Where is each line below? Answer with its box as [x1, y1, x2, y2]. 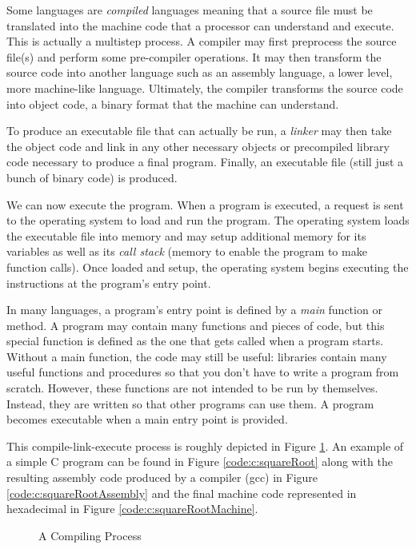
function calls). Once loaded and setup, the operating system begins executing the [6, 258, 409, 275]
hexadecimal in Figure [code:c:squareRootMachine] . [6, 500, 258, 517]
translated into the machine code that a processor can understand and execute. [6, 17, 394, 34]
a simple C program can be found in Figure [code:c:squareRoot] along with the [6, 453, 393, 470]
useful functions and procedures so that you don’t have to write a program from [6, 364, 399, 380]
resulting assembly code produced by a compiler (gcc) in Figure [6, 469, 318, 486]
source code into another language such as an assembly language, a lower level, [6, 64, 393, 81]
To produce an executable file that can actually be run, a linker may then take [6, 122, 392, 139]
